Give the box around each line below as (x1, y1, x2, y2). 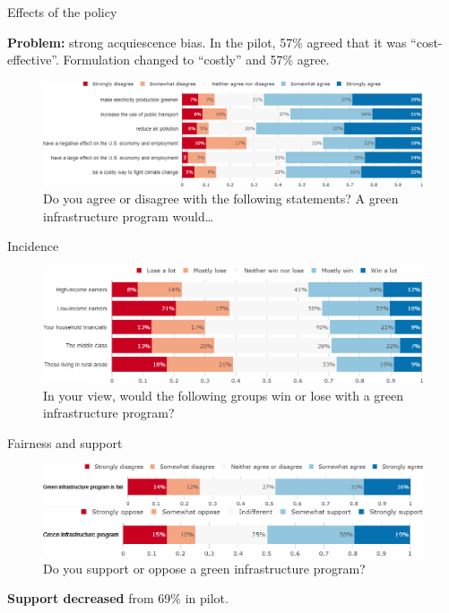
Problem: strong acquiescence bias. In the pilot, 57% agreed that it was (7, 32, 407, 51)
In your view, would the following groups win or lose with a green (43, 385, 404, 404)
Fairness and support (7, 433, 123, 452)
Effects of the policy (7, 3, 117, 21)
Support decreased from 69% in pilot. (7, 589, 229, 608)
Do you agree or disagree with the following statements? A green (43, 189, 399, 208)
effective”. (7, 50, 59, 69)
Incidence (7, 237, 59, 255)
